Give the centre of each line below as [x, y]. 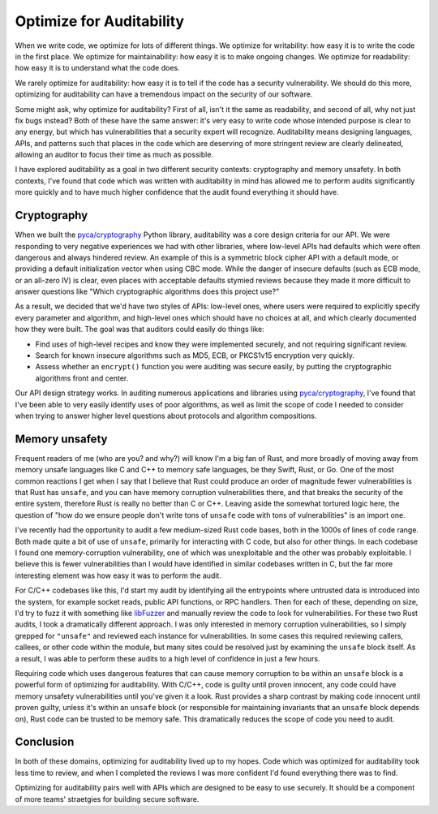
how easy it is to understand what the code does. [97, 68]
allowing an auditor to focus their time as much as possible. [114, 155]
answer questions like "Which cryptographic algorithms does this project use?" [147, 291]
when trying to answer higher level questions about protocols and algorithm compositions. [166, 416]
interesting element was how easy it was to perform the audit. [118, 575]
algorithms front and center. [82, 378]
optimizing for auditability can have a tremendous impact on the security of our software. [164, 94]
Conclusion [45, 742]
